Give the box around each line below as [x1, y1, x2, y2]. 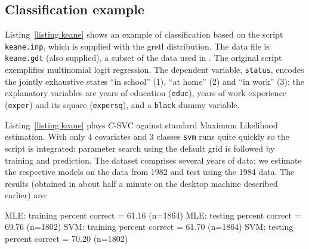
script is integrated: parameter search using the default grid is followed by [5, 142, 275, 154]
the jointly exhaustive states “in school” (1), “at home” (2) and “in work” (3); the [5, 75, 304, 87]
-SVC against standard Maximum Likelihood [114, 118, 278, 131]
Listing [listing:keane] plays [5, 118, 106, 131]
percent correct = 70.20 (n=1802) [5, 232, 128, 245]
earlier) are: [5, 189, 47, 201]
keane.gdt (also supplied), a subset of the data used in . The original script [5, 51, 282, 64]
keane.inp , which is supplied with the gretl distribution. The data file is [5, 39, 270, 52]
